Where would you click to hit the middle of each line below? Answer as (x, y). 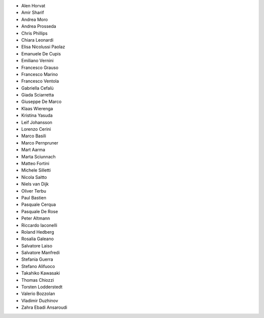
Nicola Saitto (34, 177)
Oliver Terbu (34, 191)
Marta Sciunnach (38, 156)
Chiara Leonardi (37, 40)
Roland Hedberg (38, 232)
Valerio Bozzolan (38, 294)
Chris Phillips (34, 33)
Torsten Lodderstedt (42, 287)
